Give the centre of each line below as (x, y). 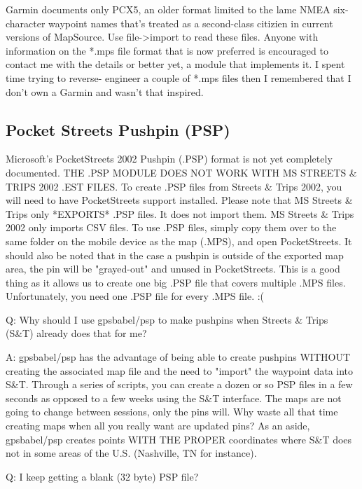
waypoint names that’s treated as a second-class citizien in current (191, 23)
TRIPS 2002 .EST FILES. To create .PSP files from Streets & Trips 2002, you (174, 186)
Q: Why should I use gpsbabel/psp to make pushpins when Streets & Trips (167, 319)
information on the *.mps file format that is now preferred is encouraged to (167, 50)
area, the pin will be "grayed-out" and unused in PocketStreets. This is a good (173, 269)
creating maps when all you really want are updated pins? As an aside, (158, 426)
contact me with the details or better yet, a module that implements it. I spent (175, 64)
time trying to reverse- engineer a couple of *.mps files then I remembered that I (179, 77)
